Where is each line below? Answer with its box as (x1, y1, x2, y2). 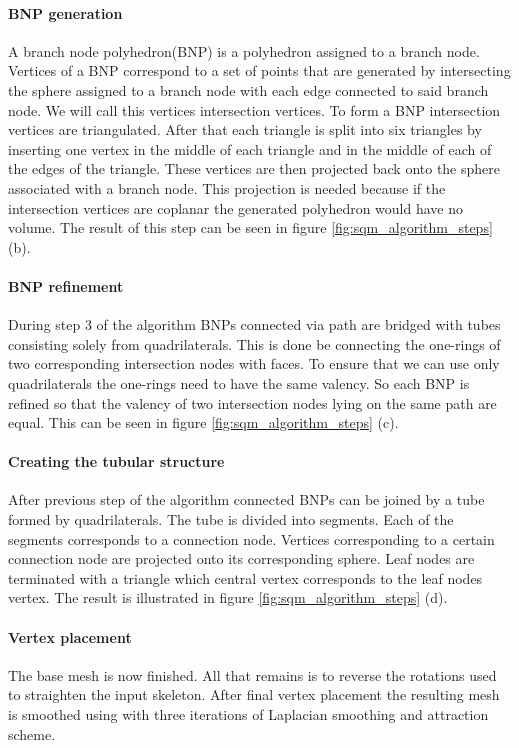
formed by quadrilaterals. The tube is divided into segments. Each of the (8, 509, 454, 530)
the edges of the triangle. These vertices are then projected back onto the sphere (8, 158, 500, 179)
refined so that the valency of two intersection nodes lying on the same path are (8, 392, 497, 413)
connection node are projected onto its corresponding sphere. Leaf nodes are (8, 548, 475, 569)
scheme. (8, 723, 56, 744)
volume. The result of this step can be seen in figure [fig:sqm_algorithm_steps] (8, 217, 493, 238)
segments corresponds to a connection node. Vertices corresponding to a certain (8, 528, 495, 549)
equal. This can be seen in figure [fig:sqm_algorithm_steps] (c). (8, 412, 399, 433)
